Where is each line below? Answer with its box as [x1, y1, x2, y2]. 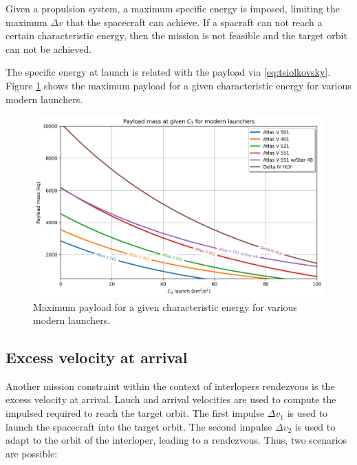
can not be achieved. [6, 41, 92, 56]
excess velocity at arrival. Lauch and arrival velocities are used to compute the [6, 392, 336, 407]
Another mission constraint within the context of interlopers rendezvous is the [6, 378, 335, 393]
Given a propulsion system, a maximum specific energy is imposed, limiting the [6, 1, 340, 15]
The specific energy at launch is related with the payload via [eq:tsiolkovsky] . [6, 65, 331, 79]
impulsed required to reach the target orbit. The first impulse [6, 406, 265, 420]
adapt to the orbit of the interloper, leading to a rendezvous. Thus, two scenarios [6, 433, 347, 447]
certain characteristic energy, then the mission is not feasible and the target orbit [6, 28, 347, 43]
